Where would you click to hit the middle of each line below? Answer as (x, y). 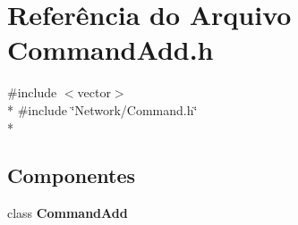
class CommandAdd (68, 213)
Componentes (72, 175)
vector (94, 92)
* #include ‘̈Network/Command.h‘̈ (102, 109)
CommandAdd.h (111, 50)
